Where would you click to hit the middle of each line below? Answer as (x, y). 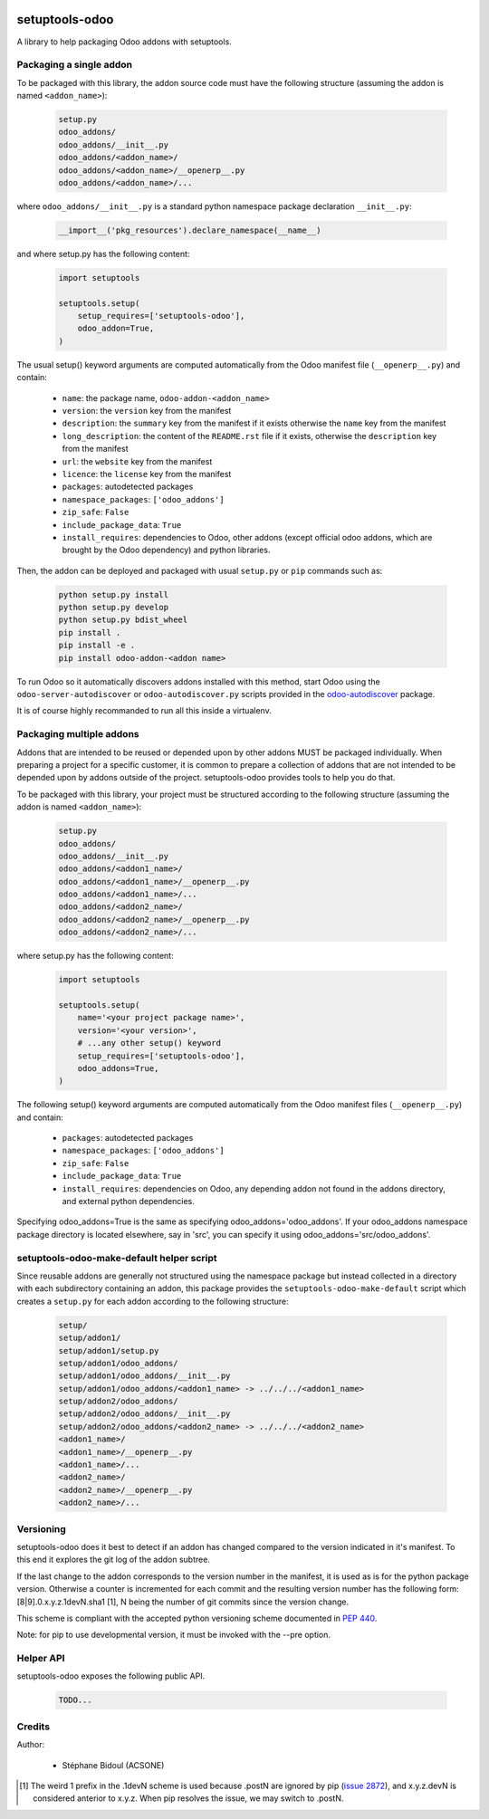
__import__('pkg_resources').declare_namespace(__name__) (190, 230)
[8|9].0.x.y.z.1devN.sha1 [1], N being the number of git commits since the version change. (182, 1602)
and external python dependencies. (128, 1201)
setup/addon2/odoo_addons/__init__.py (144, 1414)
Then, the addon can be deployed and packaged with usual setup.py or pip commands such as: (200, 570)
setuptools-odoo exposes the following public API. (111, 1676)
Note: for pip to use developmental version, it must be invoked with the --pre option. (173, 1635)
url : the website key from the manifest (137, 461)
